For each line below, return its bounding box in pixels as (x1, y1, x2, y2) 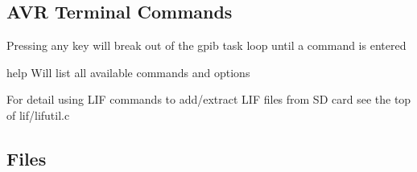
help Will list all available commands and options (6, 63, 250, 80)
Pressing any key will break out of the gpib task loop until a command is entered (6, 37, 407, 54)
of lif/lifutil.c (6, 106, 70, 123)
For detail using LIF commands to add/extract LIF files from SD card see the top (6, 91, 411, 108)
